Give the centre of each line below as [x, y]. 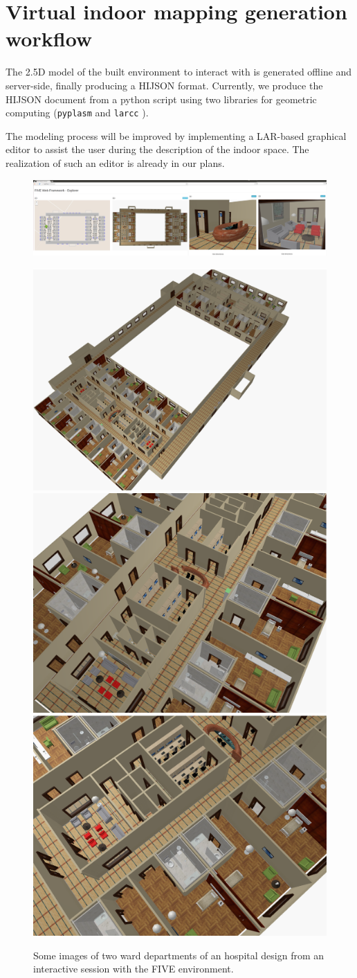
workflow [49, 38]
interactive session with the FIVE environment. [134, 969]
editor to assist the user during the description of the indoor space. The [157, 149]
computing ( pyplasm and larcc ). [77, 113]
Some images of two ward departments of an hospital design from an [179, 955]
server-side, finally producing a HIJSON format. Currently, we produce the [164, 85]
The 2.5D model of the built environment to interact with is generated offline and [179, 72]
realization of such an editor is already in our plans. [115, 162]
